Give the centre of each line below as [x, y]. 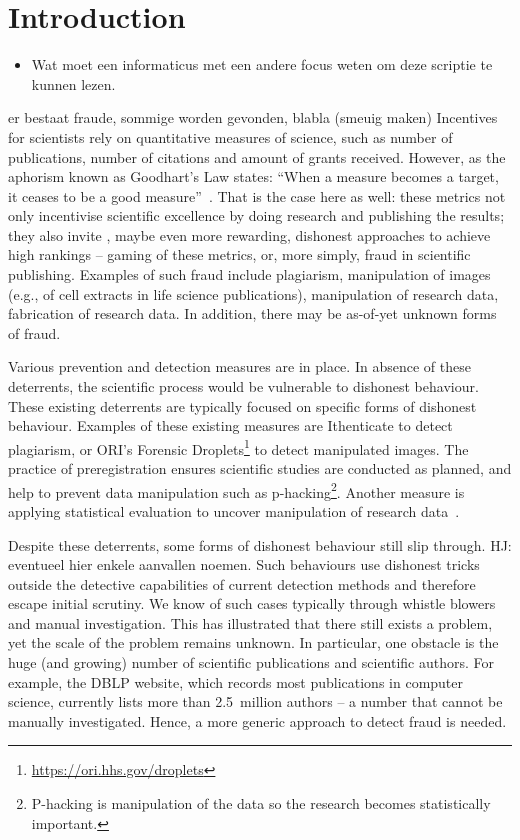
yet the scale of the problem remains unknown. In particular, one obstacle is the [253, 642]
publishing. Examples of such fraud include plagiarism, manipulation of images [249, 274]
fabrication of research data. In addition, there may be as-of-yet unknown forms [252, 313]
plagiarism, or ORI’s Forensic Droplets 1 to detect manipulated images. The [238, 447]
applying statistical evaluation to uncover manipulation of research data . [234, 510]
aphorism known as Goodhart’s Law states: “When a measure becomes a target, [253, 176]
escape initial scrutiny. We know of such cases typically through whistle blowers [252, 603]
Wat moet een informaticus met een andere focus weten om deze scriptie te [262, 64]
